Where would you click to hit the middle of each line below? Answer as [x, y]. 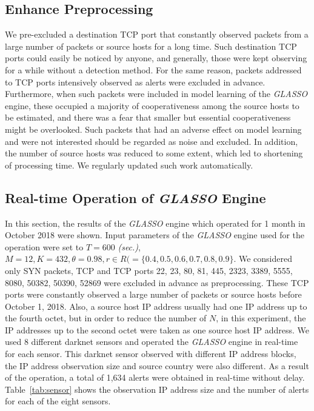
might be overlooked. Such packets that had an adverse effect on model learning [153, 129]
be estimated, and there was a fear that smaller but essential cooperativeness [148, 117]
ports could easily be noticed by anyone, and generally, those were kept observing [156, 58]
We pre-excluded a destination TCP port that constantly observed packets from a [157, 34]
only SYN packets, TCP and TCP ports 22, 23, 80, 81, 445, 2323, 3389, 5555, [149, 270]
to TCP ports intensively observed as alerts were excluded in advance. [135, 82]
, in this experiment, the [261, 318]
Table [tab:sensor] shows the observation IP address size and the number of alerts [157, 389]
